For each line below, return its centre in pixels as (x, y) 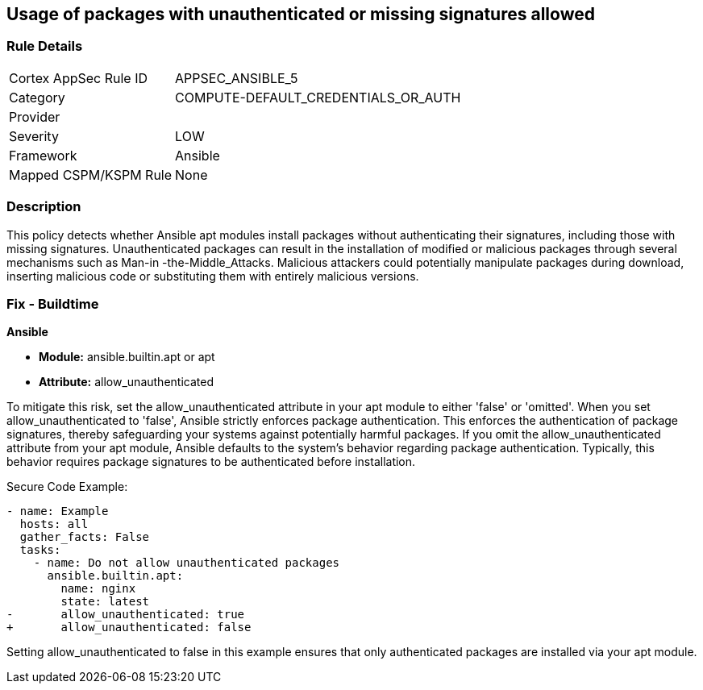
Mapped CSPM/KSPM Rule (91, 175)
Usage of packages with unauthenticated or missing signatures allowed (301, 14)
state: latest (105, 602)
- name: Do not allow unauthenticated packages (187, 563)
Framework (43, 155)
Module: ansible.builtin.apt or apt (127, 357)
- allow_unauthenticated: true (126, 615)
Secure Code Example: (67, 487)
